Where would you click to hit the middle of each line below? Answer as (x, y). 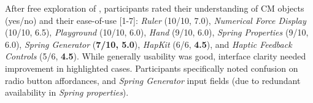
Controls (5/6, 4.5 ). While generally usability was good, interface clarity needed (156, 56)
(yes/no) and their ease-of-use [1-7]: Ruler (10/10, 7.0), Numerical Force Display (156, 20)
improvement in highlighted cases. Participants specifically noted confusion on (152, 68)
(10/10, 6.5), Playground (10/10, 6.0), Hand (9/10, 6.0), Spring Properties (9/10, (157, 32)
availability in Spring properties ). (67, 92)
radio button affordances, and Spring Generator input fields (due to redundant (153, 80)
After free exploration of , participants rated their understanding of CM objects (155, 8)
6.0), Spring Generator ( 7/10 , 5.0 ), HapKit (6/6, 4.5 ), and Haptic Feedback (149, 44)
